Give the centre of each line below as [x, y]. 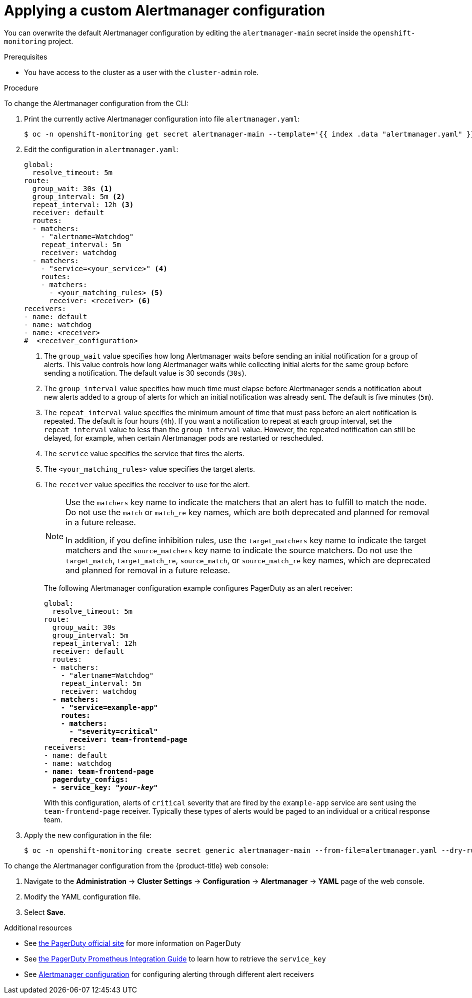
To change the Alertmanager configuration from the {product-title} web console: [136, 865]
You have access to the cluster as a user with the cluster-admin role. [141, 72]
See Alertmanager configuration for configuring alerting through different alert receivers [169, 974]
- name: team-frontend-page [99, 771]
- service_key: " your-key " [105, 787]
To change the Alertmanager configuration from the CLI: [96, 103]
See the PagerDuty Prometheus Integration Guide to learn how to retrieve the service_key [175, 958]
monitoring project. [39, 41]
